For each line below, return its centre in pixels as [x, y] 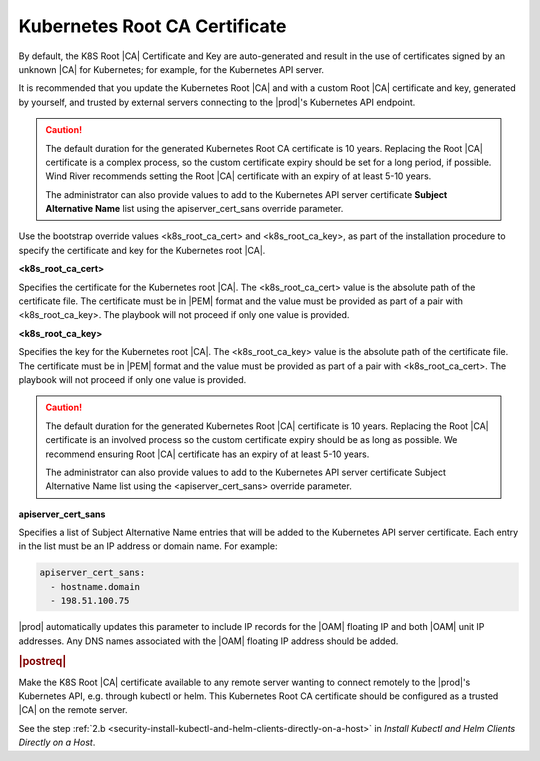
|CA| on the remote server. [73, 710]
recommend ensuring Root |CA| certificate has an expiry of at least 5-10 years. [207, 454]
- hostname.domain [95, 586]
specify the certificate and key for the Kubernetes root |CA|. [142, 250]
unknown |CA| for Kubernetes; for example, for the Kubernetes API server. [171, 69]
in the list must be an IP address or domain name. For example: [148, 546]
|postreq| [42, 662]
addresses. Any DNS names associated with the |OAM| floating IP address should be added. [208, 641]
